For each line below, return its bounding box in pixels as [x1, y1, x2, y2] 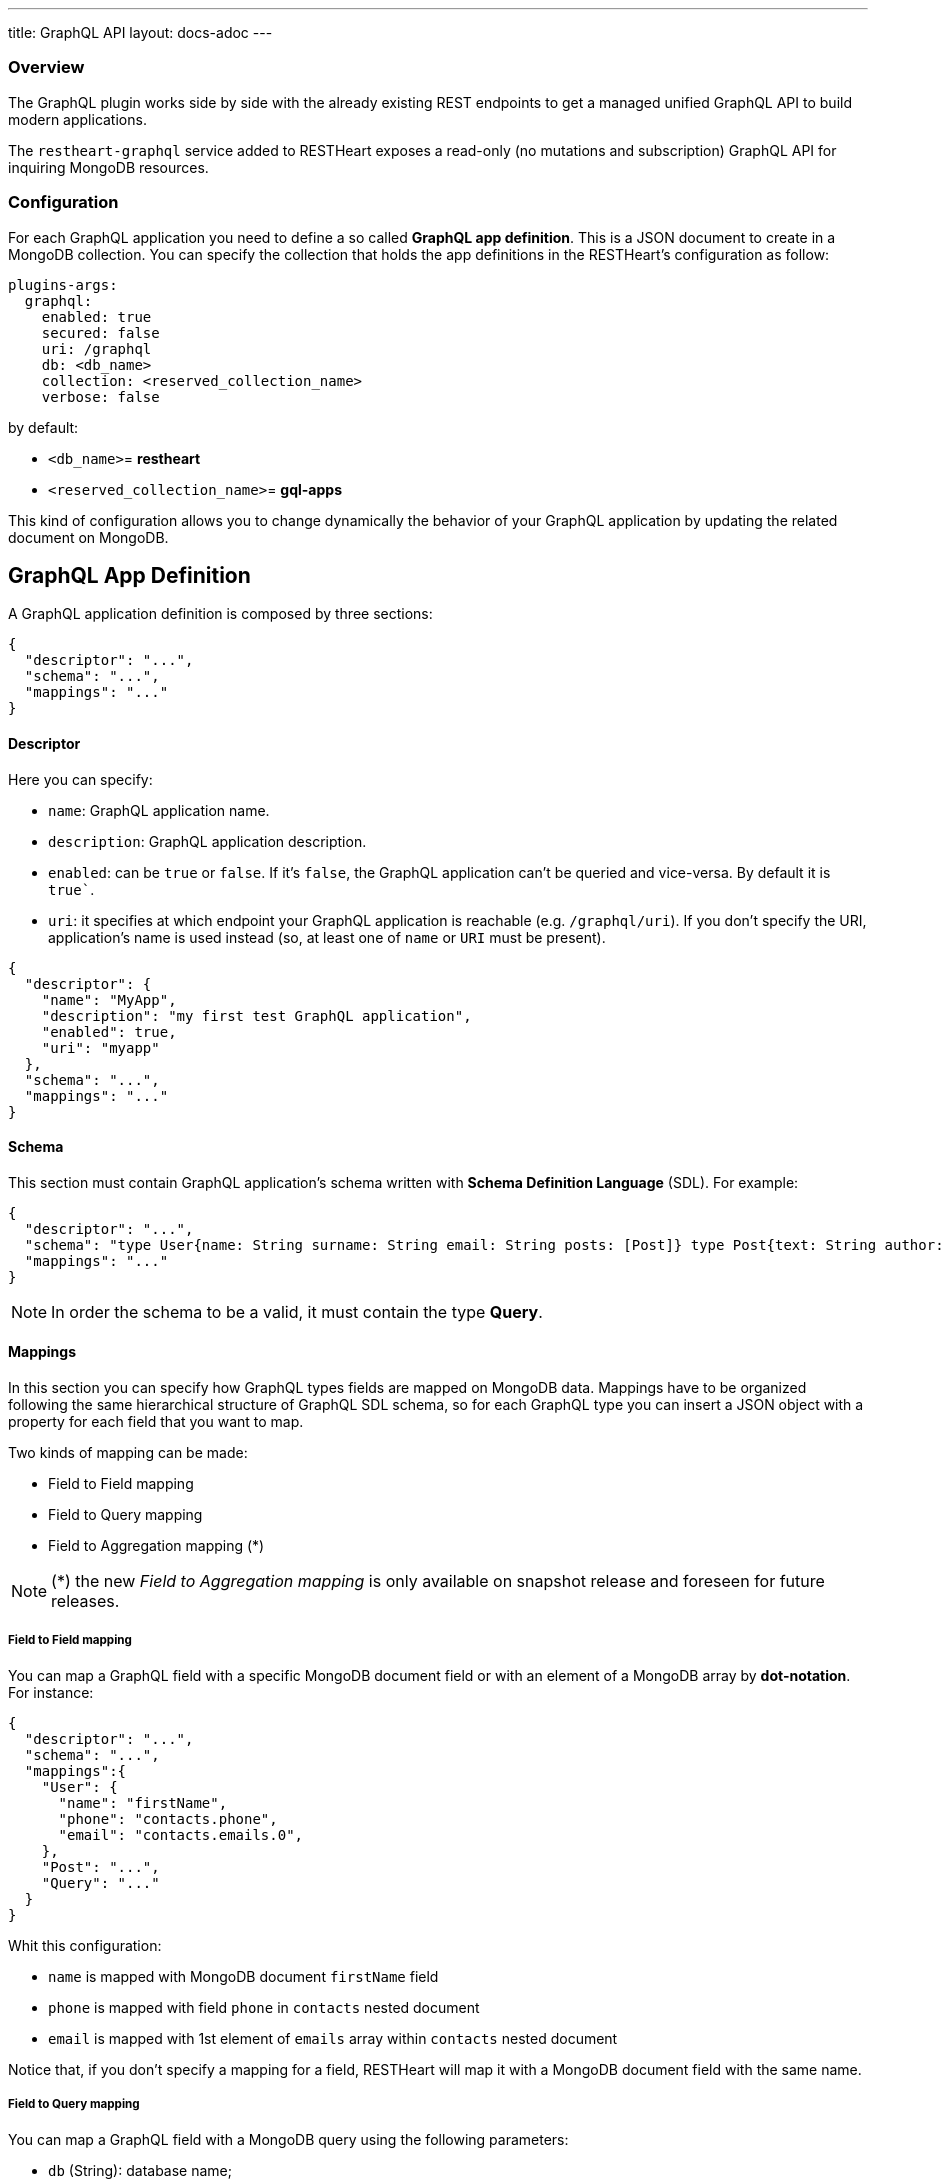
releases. [51, 1591, 120, 1611]
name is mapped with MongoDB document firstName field [48, 1967, 439, 1985]
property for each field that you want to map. [8, 1413, 304, 1430]
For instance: [8, 1683, 94, 1701]
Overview [8, 57, 85, 78]
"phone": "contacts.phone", [58, 1810, 278, 1827]
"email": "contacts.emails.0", [58, 1826, 304, 1843]
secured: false [41, 324, 160, 341]
